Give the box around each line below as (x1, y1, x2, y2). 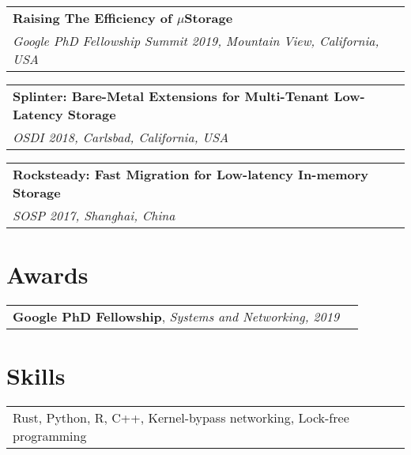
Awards (6, 258, 89, 291)
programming (13, 427, 87, 446)
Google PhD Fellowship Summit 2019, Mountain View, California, (13, 32, 379, 50)
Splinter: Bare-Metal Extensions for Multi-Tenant (13, 87, 330, 105)
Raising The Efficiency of (13, 9, 172, 27)
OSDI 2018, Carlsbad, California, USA (13, 128, 229, 146)
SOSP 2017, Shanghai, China (13, 206, 175, 224)
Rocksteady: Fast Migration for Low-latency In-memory (13, 165, 369, 183)
